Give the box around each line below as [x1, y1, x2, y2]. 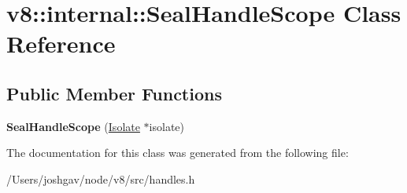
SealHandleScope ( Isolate [6, 118, 140, 134]
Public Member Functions [6, 81, 222, 105]
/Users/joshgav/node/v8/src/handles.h [6, 170, 195, 187]
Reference [6, 27, 116, 60]
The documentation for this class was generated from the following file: [6, 144, 349, 161]
